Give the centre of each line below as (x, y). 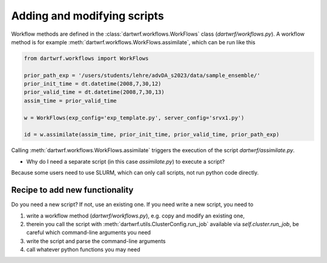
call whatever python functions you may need (83, 250)
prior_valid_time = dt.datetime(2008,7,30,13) (94, 92)
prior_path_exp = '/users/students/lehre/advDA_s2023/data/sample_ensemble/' (142, 75)
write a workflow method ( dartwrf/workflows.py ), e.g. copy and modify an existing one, (136, 216)
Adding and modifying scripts (88, 16)
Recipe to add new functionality (72, 190)
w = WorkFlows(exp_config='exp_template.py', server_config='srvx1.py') (134, 118)
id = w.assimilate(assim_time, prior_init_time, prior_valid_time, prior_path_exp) (152, 135)
